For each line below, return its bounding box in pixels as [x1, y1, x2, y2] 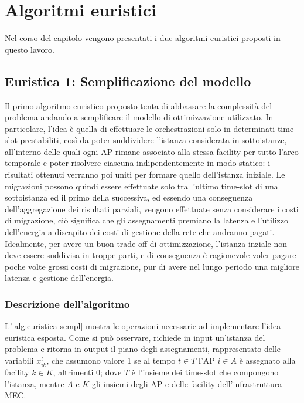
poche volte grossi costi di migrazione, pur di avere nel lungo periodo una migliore [5, 260, 299, 272]
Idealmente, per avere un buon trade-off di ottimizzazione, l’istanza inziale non [5, 237, 288, 249]
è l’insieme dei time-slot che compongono [131, 366, 279, 378]
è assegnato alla [239, 354, 296, 367]
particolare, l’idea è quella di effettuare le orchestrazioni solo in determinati [5, 122, 275, 134]
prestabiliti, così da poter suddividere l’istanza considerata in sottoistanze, [20, 134, 287, 146]
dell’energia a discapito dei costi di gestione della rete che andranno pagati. [5, 226, 275, 238]
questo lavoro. [5, 43, 54, 55]
